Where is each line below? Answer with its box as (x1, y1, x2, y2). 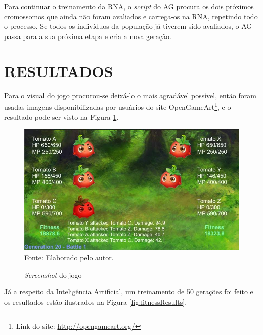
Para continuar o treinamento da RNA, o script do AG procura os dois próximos (4, 1, 254, 11)
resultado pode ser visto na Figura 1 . (4, 111, 119, 122)
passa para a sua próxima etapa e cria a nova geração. (4, 30, 171, 41)
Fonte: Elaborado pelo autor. (24, 252, 114, 263)
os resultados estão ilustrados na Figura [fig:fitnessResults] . (4, 296, 187, 307)
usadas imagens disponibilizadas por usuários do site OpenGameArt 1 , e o (4, 100, 231, 112)
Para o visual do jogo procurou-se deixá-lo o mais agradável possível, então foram (4, 90, 256, 100)
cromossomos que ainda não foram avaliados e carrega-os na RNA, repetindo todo (4, 11, 258, 21)
